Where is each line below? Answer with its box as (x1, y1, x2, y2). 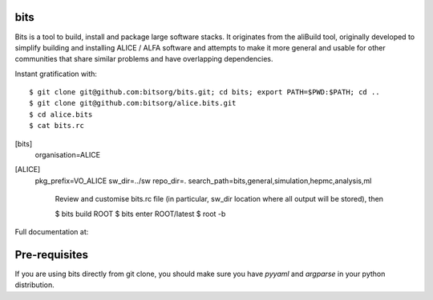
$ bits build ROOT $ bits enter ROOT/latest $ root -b (55, 209, 226, 218)
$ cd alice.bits (29, 110, 93, 119)
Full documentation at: (14, 226, 89, 236)
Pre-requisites (14, 248, 88, 262)
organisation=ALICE (34, 150, 100, 160)
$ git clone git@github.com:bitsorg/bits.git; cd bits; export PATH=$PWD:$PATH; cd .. (29, 88, 380, 97)
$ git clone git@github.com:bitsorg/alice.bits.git (29, 98, 237, 108)
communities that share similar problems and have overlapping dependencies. (14, 54, 273, 64)
